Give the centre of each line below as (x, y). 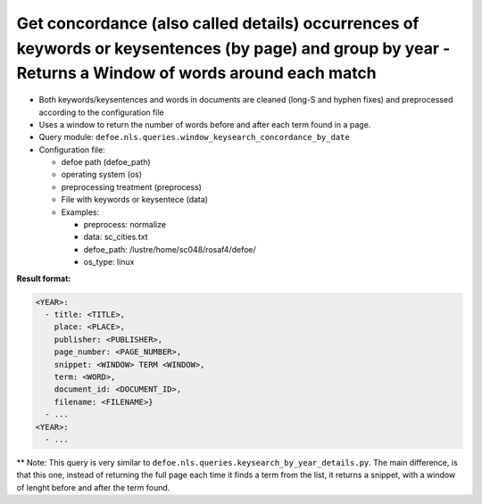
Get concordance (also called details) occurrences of (218, 23)
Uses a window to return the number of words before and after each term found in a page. (205, 124)
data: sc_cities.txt (116, 237)
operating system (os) (102, 175)
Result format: (44, 278)
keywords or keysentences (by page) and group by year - (233, 48)
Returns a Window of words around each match (196, 74)
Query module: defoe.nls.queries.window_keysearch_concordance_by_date (194, 137)
